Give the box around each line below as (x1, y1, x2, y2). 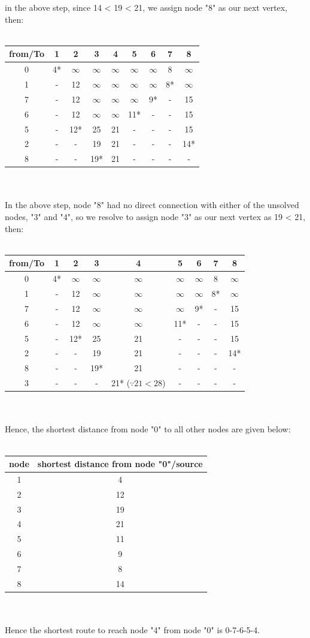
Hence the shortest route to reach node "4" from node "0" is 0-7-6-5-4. (5, 624, 260, 636)
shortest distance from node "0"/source (37, 458, 203, 470)
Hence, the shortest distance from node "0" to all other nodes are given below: (5, 423, 291, 435)
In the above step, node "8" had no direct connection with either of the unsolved (5, 198, 299, 211)
